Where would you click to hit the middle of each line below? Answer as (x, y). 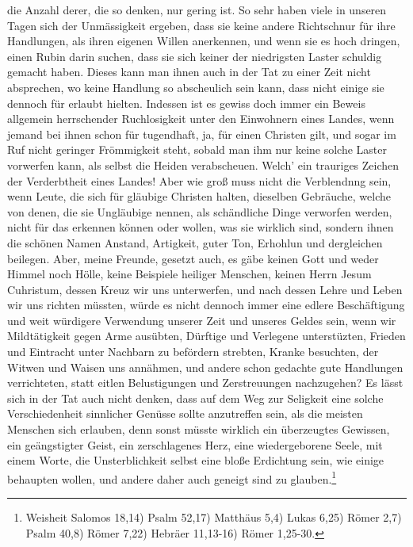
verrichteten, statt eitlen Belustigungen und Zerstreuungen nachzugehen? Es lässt (205, 383)
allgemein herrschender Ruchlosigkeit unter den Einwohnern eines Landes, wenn (201, 119)
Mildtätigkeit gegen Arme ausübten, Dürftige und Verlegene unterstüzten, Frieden (206, 336)
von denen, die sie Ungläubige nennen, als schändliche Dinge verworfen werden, (200, 211)
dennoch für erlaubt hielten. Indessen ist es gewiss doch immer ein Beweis (186, 103)
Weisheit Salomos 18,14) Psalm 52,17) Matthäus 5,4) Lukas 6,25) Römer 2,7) (214, 517)
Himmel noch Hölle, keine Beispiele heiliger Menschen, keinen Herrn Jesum (189, 274)
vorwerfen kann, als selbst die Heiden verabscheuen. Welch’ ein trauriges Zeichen (203, 164)
